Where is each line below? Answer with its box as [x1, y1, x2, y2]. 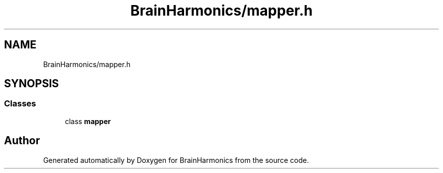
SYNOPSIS [4, 77, 59, 90]
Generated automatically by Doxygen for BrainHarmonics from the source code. [43, 155, 309, 164]
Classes [4, 98, 36, 109]
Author [4, 134, 40, 147]
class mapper [65, 117, 111, 126]
